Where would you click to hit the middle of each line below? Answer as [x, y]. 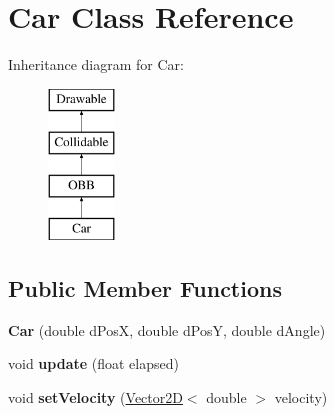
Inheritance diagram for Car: [96, 64]
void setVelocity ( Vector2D [95, 396]
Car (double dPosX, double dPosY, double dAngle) [167, 329]
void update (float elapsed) [93, 363]
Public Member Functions [145, 287]
